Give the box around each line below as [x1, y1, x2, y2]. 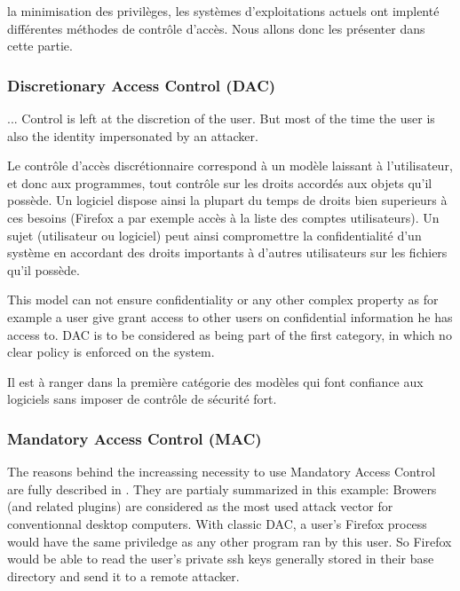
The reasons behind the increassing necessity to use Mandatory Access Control [7, 462, 436, 481]
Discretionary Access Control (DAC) [7, 74, 276, 96]
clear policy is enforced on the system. [7, 343, 215, 361]
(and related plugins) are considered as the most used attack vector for [7, 497, 393, 516]
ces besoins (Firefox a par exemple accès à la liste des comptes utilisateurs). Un [7, 208, 440, 226]
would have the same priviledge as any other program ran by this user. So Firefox [7, 532, 452, 550]
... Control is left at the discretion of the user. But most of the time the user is [7, 109, 435, 127]
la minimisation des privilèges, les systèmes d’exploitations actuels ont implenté [7, 2, 440, 20]
